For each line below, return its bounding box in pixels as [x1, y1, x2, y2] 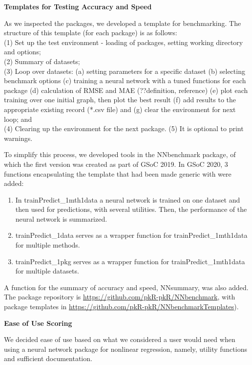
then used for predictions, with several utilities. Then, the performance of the [15, 204, 247, 214]
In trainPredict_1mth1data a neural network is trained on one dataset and [15, 194, 240, 205]
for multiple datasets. [15, 266, 79, 276]
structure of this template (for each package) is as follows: [4, 27, 177, 38]
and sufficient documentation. [4, 353, 92, 364]
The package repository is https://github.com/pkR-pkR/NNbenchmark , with [4, 292, 235, 302]
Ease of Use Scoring [4, 318, 72, 328]
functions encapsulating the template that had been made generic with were [4, 168, 231, 179]
